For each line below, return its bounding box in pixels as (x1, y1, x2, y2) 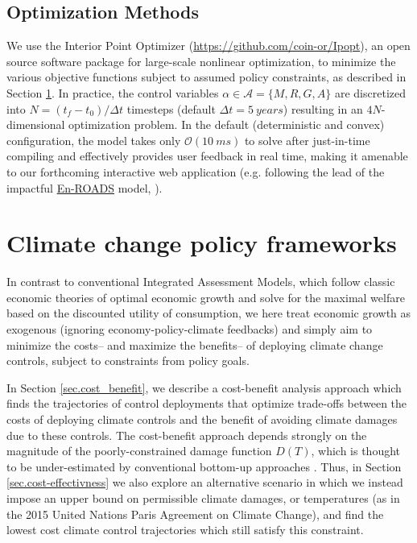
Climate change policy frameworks (6, 226, 397, 259)
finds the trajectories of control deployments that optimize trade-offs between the (6, 395, 407, 412)
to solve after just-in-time (244, 131, 370, 148)
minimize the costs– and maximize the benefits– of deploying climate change (6, 336, 383, 353)
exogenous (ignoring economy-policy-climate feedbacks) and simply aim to (6, 321, 373, 338)
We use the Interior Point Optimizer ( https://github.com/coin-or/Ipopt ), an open (6, 37, 411, 54)
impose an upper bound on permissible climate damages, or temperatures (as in (6, 489, 400, 506)
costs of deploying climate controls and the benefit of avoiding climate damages (6, 411, 398, 428)
